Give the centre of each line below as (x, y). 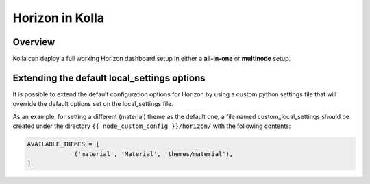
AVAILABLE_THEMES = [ (63, 144)
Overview (34, 42)
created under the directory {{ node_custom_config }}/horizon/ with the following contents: (152, 126)
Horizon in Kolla (59, 18)
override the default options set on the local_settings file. (93, 104)
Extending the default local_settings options (109, 78)
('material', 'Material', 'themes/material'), (154, 154)
